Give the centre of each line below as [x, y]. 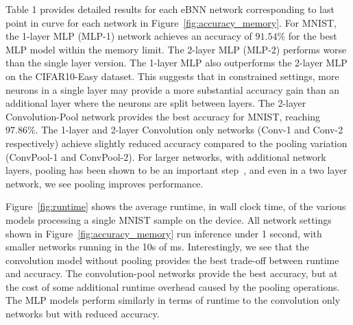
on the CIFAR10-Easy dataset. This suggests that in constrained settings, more [172, 76]
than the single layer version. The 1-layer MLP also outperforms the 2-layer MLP [176, 63]
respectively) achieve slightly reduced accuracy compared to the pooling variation [176, 143]
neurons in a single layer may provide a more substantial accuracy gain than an [173, 89]
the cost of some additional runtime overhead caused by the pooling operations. [173, 286]
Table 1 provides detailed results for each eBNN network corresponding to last [170, 9]
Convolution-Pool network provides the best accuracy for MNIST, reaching [163, 116]
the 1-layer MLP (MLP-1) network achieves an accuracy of [129, 36]
